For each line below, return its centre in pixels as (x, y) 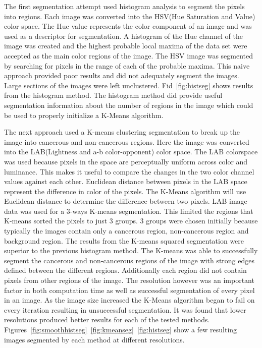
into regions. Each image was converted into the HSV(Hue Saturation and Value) (130, 16)
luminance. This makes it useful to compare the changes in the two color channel (129, 171)
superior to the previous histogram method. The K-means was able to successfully (131, 250)
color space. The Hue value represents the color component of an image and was (128, 26)
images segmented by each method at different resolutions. (94, 339)
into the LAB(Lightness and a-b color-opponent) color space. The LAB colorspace (131, 152)
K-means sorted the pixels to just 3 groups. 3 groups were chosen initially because (131, 221)
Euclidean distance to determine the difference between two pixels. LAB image (126, 201)
